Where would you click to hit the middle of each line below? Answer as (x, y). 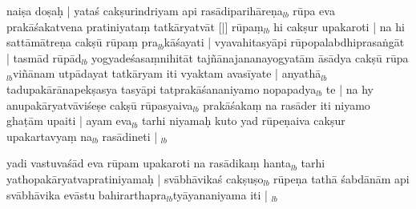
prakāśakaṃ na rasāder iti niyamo (287, 104)
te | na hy (349, 88)
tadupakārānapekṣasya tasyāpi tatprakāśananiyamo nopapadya (162, 88)
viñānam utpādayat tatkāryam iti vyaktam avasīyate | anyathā (167, 73)
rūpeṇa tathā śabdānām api (341, 178)
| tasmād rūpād (44, 57)
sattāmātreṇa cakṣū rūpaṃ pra (82, 42)
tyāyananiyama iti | (220, 194)
